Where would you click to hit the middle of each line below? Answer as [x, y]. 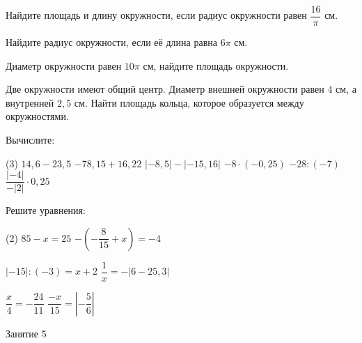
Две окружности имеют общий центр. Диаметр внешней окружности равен [165, 89]
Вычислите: [30, 140]
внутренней [30, 102]
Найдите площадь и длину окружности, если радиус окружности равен [156, 15]
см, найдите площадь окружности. [216, 65]
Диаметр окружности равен [64, 65]
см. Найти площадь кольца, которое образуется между [189, 102]
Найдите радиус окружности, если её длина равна [111, 42]
